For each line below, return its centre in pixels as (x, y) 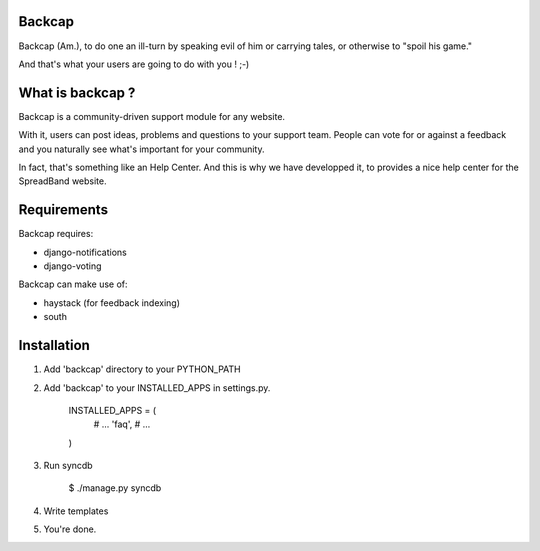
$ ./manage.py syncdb (115, 488)
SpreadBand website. (62, 181)
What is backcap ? (77, 92)
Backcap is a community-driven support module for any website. (151, 116)
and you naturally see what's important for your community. (141, 149)
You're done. (70, 529)
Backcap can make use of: (73, 284)
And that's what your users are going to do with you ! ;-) (134, 64)
